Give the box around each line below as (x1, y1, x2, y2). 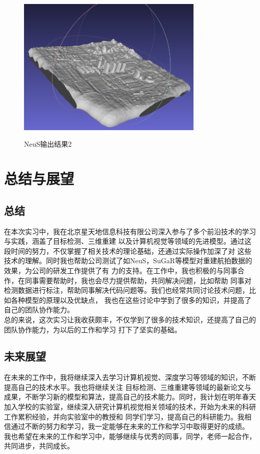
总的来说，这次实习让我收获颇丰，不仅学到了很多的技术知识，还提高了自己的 (4, 314, 256, 324)
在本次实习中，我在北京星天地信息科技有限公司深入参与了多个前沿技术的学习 (4, 226, 256, 236)
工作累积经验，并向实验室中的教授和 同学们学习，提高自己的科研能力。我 (4, 411, 244, 421)
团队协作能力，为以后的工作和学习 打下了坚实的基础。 (4, 324, 181, 334)
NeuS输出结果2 (24, 139, 72, 149)
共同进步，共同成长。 (4, 440, 74, 451)
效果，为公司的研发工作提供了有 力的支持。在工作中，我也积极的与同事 (4, 265, 237, 275)
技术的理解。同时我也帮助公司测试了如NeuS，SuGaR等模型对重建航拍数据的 (4, 255, 252, 266)
